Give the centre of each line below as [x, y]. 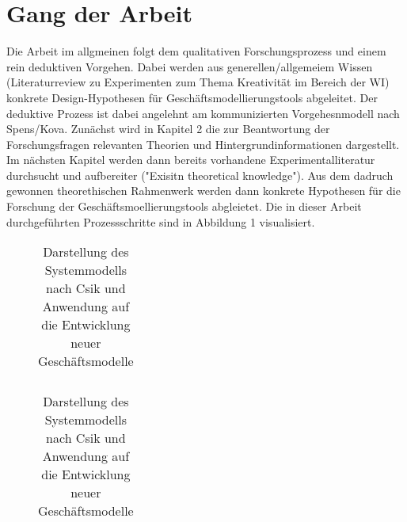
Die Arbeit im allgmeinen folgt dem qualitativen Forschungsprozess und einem [196, 51]
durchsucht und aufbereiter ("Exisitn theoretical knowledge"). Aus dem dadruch [200, 175]
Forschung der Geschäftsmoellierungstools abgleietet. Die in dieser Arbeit [184, 206]
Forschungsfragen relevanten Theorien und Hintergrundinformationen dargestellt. [203, 144]
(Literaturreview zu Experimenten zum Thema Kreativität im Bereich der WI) [198, 82]
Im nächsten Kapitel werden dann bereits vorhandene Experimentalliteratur [191, 160]
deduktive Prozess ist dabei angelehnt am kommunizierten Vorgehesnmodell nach [203, 113]
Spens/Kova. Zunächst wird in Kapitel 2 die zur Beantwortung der [168, 129]
